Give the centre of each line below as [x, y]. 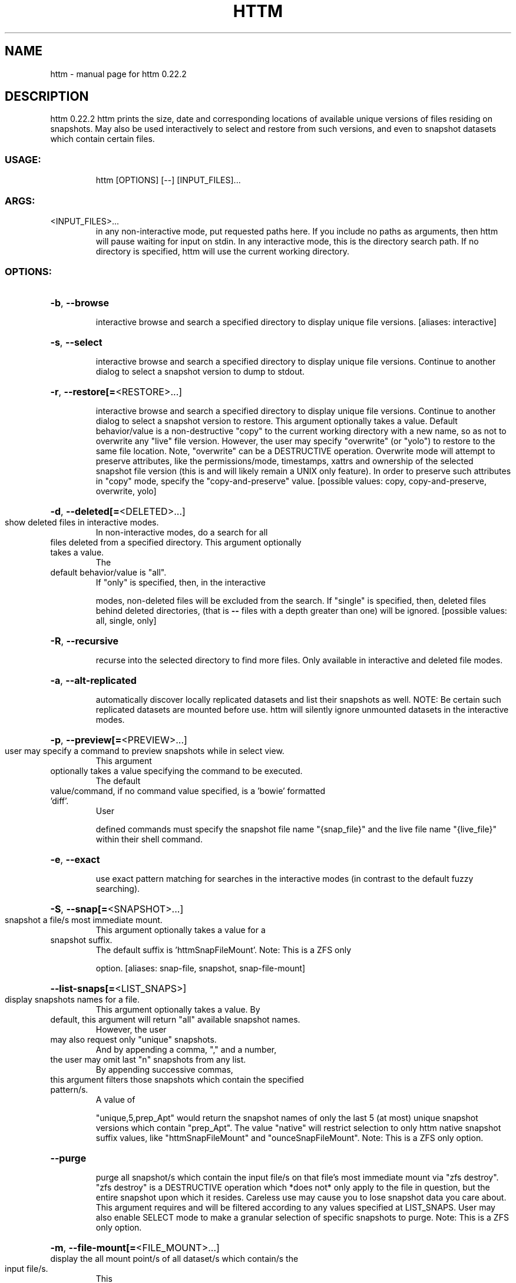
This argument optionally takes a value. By [178, 1009]
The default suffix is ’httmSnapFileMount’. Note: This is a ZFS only [224, 950]
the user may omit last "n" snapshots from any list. [148, 1059]
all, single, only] [126, 620]
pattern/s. [69, 1089]
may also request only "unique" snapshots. [133, 1039]
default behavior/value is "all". [108, 572]
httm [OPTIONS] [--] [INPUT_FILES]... [168, 180]
